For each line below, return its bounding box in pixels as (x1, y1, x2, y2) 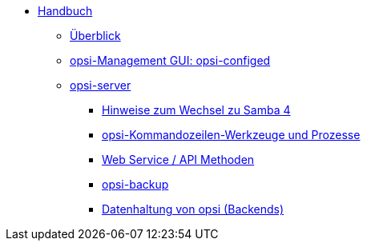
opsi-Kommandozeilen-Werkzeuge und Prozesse (102, 128, 361, 141)
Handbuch (38, 4, 93, 18)
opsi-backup (102, 177, 169, 191)
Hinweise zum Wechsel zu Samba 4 (102, 103, 291, 117)
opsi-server (70, 78, 131, 92)
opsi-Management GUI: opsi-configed (70, 54, 271, 67)
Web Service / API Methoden (102, 153, 255, 166)
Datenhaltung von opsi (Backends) (102, 202, 284, 216)
